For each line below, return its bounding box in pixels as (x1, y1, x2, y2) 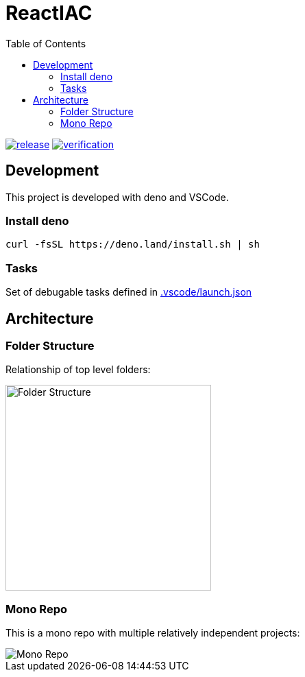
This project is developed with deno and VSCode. (5, 191, 229, 203)
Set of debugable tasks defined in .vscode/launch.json (5, 286, 252, 298)
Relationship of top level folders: (5, 364, 151, 376)
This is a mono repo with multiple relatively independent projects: (5, 627, 300, 639)
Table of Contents (5, 37, 86, 49)
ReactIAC (5, 1, 93, 25)
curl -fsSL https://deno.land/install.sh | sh (5, 239, 260, 250)
